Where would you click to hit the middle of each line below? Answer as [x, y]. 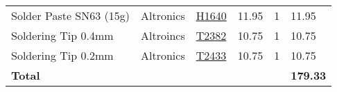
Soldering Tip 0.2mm [62, 55]
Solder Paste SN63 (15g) [71, 15]
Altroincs [163, 35]
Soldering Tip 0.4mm [62, 35]
